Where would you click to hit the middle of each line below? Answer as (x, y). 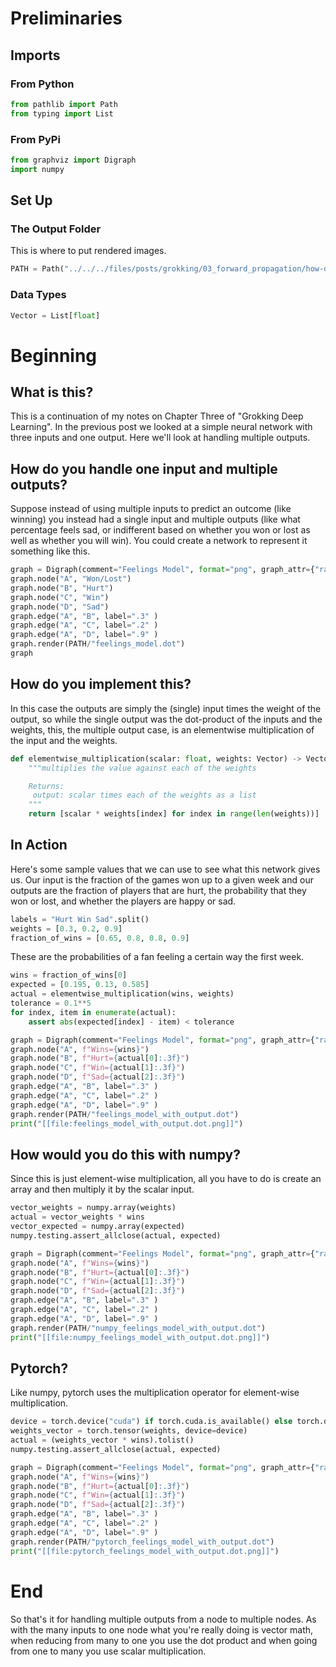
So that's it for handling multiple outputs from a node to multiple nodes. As (163, 1619)
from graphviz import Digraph (73, 160)
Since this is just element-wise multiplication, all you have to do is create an (166, 1179)
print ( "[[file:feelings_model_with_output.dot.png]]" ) (127, 1123)
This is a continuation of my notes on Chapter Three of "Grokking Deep (157, 416)
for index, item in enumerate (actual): (93, 1012)
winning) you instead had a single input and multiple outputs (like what (155, 519)
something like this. (50, 551)
